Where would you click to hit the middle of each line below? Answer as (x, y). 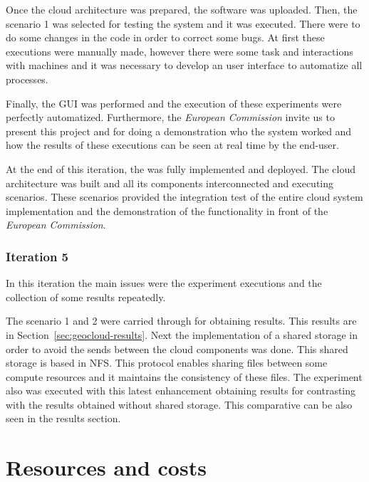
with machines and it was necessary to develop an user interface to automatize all (184, 65)
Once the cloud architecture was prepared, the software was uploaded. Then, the (182, 9)
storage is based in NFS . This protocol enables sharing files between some (167, 363)
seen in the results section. (63, 418)
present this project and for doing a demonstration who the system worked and (179, 131)
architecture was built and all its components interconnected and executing (170, 183)
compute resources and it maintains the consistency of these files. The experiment (184, 376)
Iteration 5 (37, 256)
